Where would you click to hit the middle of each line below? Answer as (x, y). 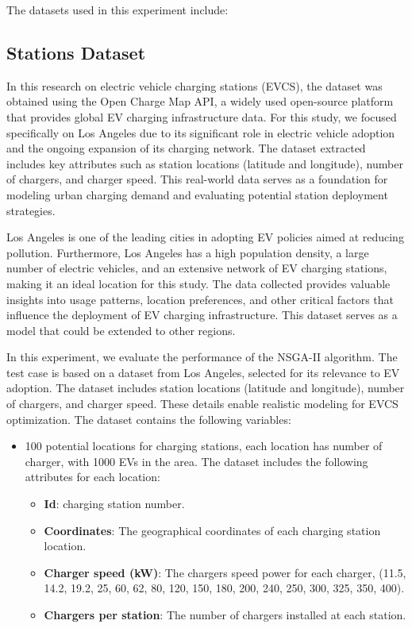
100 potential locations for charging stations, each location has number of (204, 446)
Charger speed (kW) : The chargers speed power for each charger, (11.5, (225, 572)
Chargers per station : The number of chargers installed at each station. (225, 615)
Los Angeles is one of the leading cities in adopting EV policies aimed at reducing (205, 237)
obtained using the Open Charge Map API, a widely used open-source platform (200, 101)
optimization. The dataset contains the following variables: (149, 419)
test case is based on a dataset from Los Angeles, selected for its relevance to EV (203, 372)
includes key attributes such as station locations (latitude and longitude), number (205, 163)
